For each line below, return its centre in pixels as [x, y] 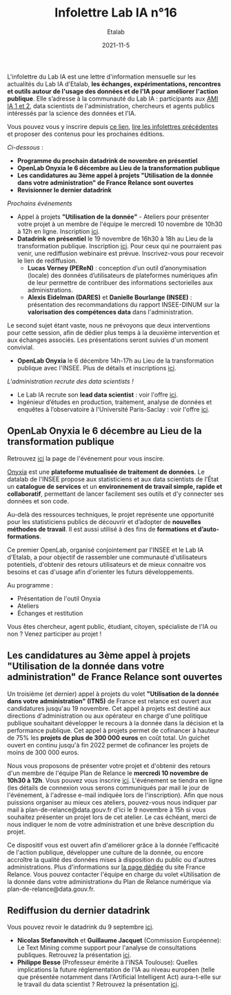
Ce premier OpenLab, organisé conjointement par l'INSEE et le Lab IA [106, 550]
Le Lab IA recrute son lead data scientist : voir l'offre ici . [97, 394]
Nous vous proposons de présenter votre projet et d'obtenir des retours [109, 765]
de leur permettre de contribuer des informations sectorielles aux [120, 282]
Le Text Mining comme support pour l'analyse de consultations [107, 948]
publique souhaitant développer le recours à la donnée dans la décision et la [115, 723]
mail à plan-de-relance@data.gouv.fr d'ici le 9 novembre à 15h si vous [107, 810]
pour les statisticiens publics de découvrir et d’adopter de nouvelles [104, 521]
